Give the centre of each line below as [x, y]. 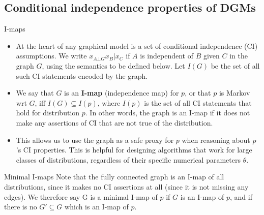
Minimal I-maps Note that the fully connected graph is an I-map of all [114, 177]
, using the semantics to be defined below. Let [113, 65]
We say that [35, 93]
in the [239, 56]
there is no [21, 207]
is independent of [167, 56]
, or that [198, 93]
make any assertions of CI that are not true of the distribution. [114, 122]
